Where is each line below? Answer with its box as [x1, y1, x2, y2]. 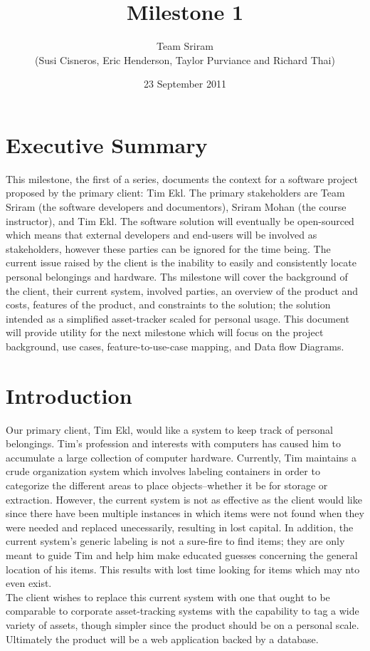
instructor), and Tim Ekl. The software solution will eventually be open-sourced [6, 213, 354, 228]
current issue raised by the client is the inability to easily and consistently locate [6, 255, 356, 270]
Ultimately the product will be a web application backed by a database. [6, 631, 319, 646]
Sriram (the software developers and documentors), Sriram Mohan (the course [6, 199, 347, 214]
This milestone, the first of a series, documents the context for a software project [6, 171, 358, 186]
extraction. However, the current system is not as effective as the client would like [6, 491, 362, 506]
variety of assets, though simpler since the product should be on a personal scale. [6, 618, 359, 632]
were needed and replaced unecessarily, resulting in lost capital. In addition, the [6, 519, 354, 534]
